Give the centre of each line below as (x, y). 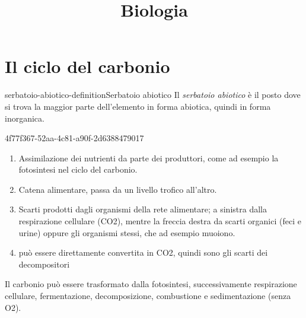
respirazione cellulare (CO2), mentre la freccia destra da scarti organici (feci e (160, 221)
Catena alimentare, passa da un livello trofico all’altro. (118, 189)
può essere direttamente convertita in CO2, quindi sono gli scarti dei (143, 252)
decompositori (44, 264)
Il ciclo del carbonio (87, 66)
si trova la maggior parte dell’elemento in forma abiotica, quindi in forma (138, 106)
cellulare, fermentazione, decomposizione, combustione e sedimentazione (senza (148, 296)
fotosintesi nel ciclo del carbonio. (78, 169)
